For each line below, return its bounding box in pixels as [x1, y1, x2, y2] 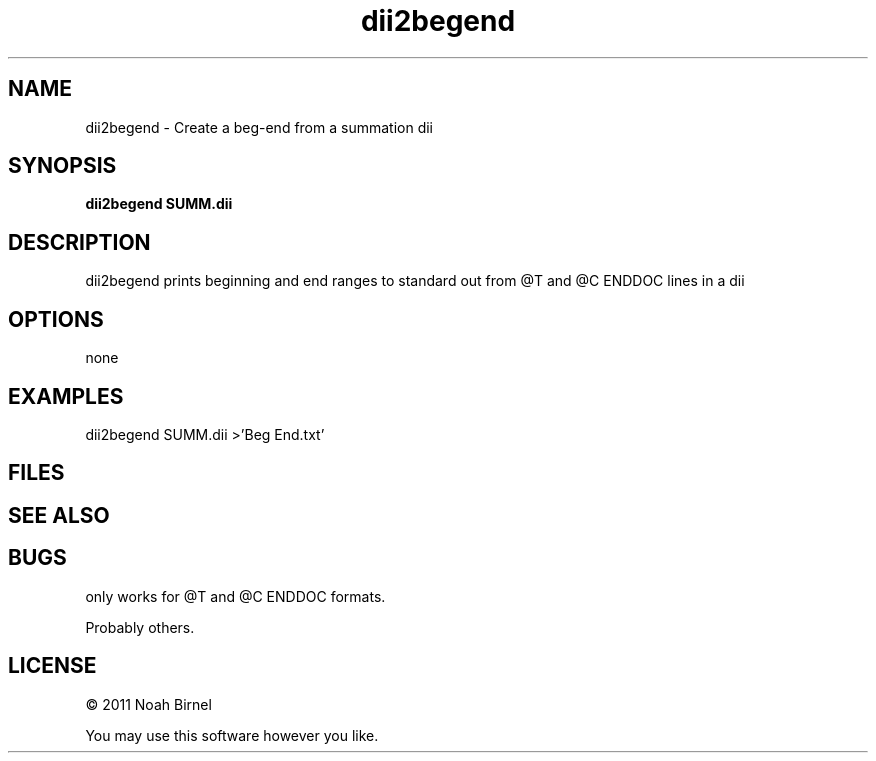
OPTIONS [8, 306, 104, 332]
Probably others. [85, 618, 195, 636]
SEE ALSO [8, 502, 110, 528]
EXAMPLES [8, 383, 124, 409]
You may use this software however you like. [85, 726, 379, 744]
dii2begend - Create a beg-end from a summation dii [85, 118, 433, 136]
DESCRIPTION [8, 229, 151, 255]
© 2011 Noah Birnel [85, 695, 212, 713]
